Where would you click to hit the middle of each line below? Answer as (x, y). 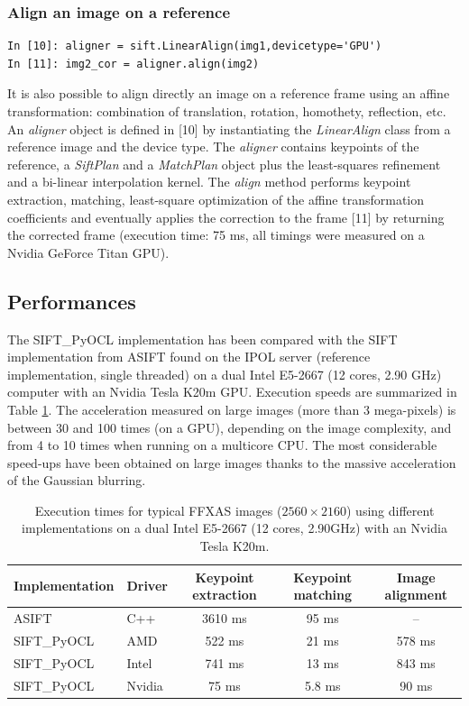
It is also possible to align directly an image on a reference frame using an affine (229, 93)
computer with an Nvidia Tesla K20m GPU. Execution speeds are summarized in (232, 392)
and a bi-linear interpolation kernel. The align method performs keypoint (209, 182)
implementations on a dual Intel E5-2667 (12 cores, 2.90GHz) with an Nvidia (234, 528)
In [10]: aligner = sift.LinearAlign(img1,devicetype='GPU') (195, 46)
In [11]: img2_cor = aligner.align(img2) (133, 64)
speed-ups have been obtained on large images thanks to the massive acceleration (232, 462)
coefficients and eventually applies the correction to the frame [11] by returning (226, 217)
